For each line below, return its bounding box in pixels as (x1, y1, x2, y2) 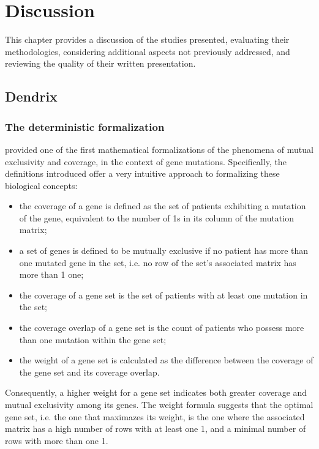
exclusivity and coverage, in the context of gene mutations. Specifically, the (5, 155, 287, 168)
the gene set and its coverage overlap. (19, 365, 160, 378)
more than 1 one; (19, 268, 84, 281)
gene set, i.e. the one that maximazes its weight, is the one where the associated (5, 410, 305, 423)
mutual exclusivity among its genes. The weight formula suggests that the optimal (5, 398, 313, 410)
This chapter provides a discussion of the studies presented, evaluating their (5, 33, 290, 46)
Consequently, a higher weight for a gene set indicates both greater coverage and (5, 386, 307, 399)
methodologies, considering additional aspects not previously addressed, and (5, 45, 290, 58)
